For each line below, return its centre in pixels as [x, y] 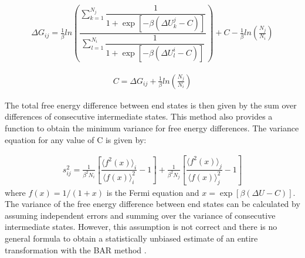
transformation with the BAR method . [76, 249]
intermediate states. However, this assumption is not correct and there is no [141, 227]
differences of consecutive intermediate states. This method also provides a [139, 116]
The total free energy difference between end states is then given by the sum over [151, 105]
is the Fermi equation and [153, 192]
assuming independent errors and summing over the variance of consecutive [140, 215]
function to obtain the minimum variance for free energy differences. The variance [152, 128]
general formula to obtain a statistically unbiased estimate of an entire [131, 238]
